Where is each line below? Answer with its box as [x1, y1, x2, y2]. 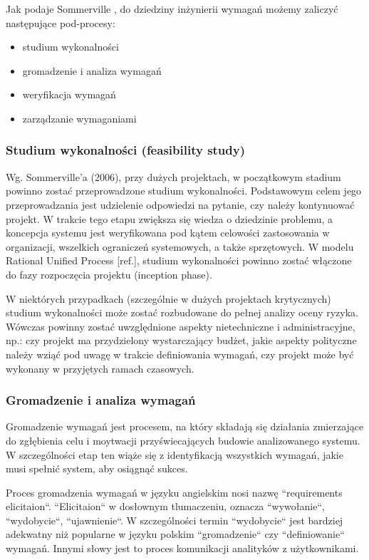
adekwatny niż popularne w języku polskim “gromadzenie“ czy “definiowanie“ [6, 527, 345, 541]
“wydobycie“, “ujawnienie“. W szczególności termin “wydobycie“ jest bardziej [6, 512, 343, 527]
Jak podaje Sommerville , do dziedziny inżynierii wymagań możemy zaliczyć [6, 1, 338, 16]
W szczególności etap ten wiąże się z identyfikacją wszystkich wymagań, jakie [6, 447, 343, 462]
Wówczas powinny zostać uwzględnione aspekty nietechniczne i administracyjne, [6, 318, 355, 333]
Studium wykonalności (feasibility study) [6, 141, 246, 159]
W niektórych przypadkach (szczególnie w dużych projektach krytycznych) [6, 291, 331, 306]
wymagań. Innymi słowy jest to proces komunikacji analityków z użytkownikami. [6, 541, 359, 556]
